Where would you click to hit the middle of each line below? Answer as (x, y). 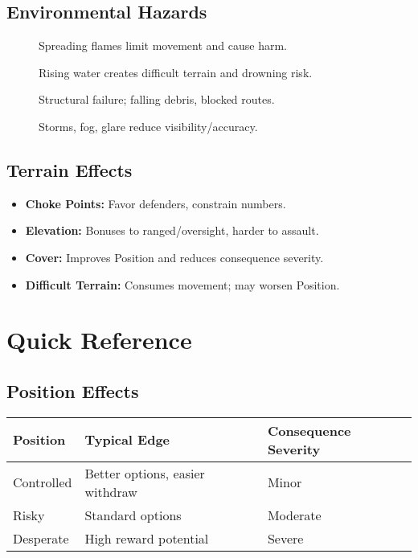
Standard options (133, 515)
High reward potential (147, 538)
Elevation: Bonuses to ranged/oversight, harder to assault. (172, 230)
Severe (285, 538)
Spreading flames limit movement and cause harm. (163, 45)
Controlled (43, 482)
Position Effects (73, 390)
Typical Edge (127, 440)
